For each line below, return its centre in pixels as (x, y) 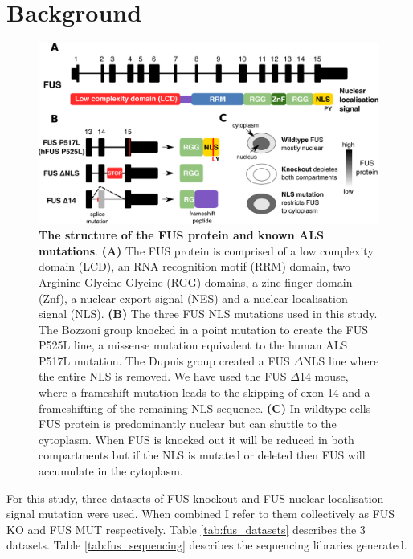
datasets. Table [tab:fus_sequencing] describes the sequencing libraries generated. (207, 545)
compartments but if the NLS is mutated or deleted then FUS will (202, 455)
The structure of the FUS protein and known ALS (181, 235)
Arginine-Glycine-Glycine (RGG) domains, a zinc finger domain (196, 282)
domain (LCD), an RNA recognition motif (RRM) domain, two (194, 266)
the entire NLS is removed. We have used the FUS (163, 376)
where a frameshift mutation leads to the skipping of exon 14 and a (204, 392)
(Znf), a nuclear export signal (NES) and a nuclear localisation (193, 298)
